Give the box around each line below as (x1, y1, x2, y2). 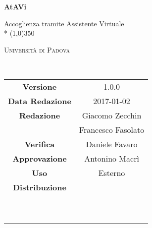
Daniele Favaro (86, 138, 138, 150)
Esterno (98, 167, 125, 178)
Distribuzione (12, 181, 66, 193)
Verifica (24, 138, 55, 150)
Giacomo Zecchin (82, 109, 142, 121)
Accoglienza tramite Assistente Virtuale (4, 18, 124, 28)
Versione (22, 80, 57, 92)
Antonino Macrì (84, 152, 139, 164)
